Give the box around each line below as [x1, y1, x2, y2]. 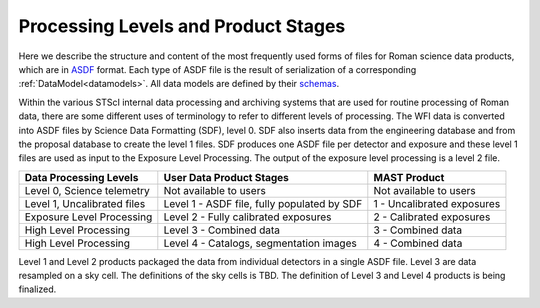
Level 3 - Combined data [163, 223, 280, 237]
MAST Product [373, 170, 445, 184]
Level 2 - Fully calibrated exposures [163, 210, 332, 224]
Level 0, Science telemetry [24, 183, 150, 197]
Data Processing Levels [24, 170, 139, 184]
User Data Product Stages [163, 170, 290, 184]
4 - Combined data [373, 236, 463, 250]
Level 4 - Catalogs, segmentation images [163, 236, 357, 250]
